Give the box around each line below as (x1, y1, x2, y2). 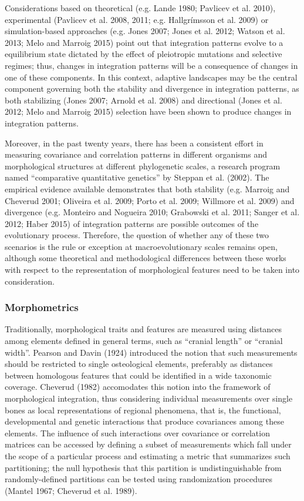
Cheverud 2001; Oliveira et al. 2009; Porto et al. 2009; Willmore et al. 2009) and (5, 194, 295, 206)
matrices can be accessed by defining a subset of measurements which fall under (5, 438, 292, 450)
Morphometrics (5, 300, 79, 315)
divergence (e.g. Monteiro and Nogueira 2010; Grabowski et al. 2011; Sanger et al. (5, 206, 300, 218)
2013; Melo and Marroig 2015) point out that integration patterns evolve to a (5, 36, 283, 48)
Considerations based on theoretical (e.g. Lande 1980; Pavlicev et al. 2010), (5, 2, 276, 14)
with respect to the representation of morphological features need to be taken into (5, 263, 300, 276)
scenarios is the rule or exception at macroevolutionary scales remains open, (5, 240, 278, 252)
